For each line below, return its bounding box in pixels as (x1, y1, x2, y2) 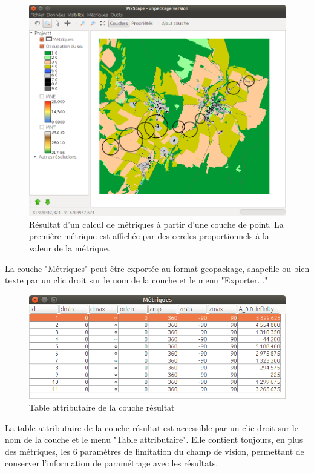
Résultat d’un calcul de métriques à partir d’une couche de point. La (29, 217, 284, 230)
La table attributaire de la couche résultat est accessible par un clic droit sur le (5, 421, 298, 434)
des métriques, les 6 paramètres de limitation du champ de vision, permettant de (5, 445, 304, 457)
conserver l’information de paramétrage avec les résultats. (5, 457, 218, 469)
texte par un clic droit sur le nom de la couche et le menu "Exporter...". (5, 274, 270, 286)
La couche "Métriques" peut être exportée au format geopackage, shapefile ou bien (5, 262, 310, 274)
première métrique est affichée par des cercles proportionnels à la (29, 230, 269, 242)
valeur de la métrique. (29, 241, 110, 254)
